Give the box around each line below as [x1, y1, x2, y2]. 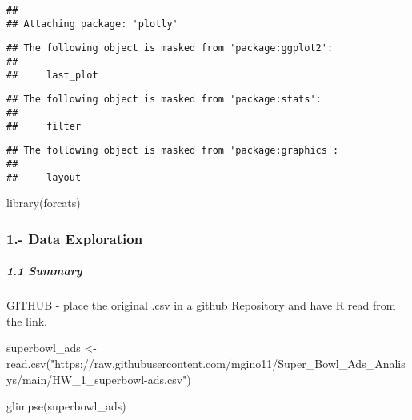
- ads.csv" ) [144, 370, 191, 387]
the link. [6, 312, 47, 329]
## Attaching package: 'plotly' [6, 18, 178, 30]
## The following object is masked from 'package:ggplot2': [6, 42, 334, 54]
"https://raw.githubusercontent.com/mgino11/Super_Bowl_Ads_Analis [50, 355, 406, 371]
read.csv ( [6, 355, 50, 371]
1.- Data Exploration [6, 228, 143, 248]
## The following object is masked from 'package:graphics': [6, 145, 339, 157]
